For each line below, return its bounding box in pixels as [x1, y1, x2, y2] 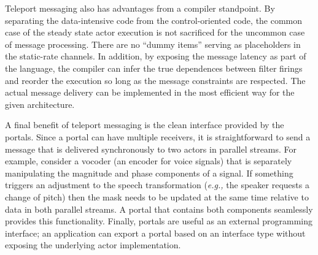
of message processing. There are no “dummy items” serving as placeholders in [5, 37, 301, 50]
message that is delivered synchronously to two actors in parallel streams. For [5, 142, 297, 155]
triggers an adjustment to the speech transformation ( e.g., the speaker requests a [5, 178, 309, 191]
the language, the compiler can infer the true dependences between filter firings [5, 61, 303, 74]
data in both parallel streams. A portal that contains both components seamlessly [5, 202, 313, 215]
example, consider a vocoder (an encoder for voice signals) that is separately [5, 154, 292, 167]
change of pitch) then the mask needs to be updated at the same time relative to [5, 190, 309, 203]
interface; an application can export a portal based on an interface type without [5, 226, 306, 239]
